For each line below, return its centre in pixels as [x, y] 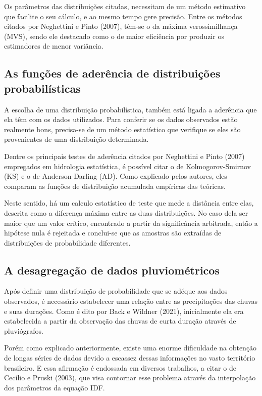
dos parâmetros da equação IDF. [55, 387]
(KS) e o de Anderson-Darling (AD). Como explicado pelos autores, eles [116, 176]
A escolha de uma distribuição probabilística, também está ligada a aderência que [130, 109]
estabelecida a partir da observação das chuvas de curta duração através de [120, 321]
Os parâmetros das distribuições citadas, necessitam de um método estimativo [125, 6]
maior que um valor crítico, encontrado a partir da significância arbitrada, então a [131, 223]
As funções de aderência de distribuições [112, 73]
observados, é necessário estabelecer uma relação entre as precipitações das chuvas [131, 301]
